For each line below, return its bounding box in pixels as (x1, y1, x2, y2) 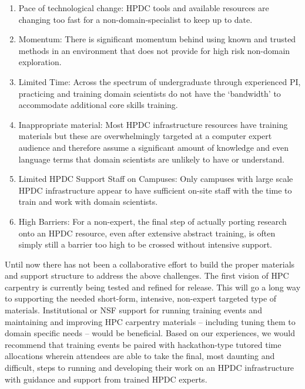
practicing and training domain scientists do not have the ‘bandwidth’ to (18, 87, 281, 99)
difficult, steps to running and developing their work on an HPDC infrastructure (5, 361, 294, 374)
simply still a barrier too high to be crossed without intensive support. (18, 238, 272, 251)
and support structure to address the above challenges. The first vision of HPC (5, 269, 289, 282)
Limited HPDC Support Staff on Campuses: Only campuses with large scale (18, 172, 293, 185)
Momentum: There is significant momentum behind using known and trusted (18, 33, 296, 45)
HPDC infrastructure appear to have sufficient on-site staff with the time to (18, 184, 292, 196)
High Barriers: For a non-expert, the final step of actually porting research (18, 215, 287, 227)
